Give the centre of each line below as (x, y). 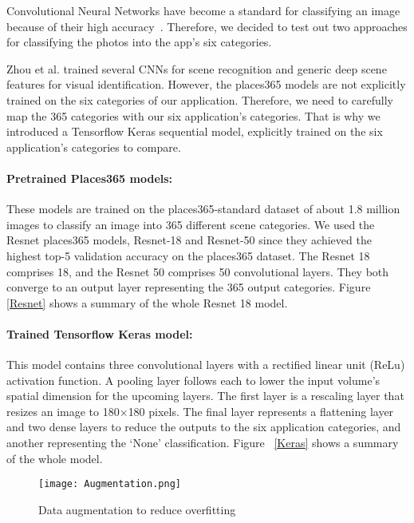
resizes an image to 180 (63, 411)
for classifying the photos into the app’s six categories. (139, 42)
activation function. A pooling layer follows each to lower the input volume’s (193, 380)
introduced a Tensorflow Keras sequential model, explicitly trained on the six (195, 131)
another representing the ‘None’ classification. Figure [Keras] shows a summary (203, 443)
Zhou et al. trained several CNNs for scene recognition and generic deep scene (197, 68)
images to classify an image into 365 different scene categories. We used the (191, 224)
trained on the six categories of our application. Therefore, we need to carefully (200, 99)
